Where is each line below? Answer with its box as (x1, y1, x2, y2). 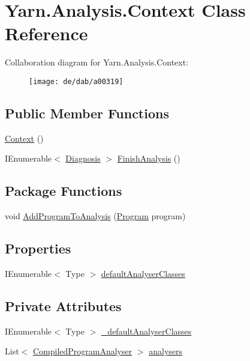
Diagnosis (65, 152, 101, 165)
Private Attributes (5, 296, 122, 315)
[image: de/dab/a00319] (29, 77, 124, 86)
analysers (149, 345, 183, 357)
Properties (5, 239, 71, 258)
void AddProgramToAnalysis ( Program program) (5, 210, 186, 222)
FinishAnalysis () (117, 152, 180, 165)
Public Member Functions (5, 103, 169, 122)
